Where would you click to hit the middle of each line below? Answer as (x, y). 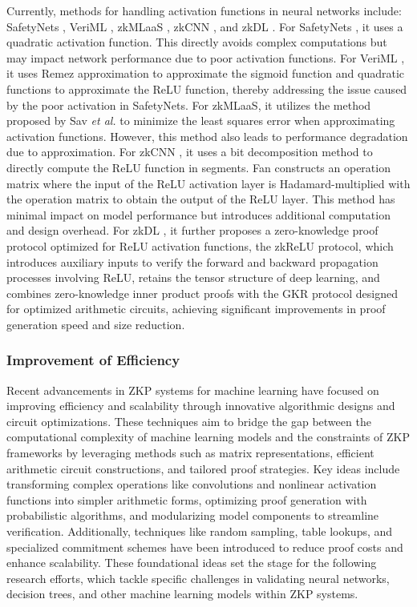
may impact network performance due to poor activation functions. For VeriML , (206, 57)
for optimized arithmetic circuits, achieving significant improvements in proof (196, 309)
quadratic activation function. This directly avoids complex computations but (197, 42)
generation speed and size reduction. (96, 324)
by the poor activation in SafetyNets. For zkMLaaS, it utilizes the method (189, 105)
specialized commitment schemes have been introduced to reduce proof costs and (205, 547)
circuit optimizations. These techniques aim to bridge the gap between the (189, 421)
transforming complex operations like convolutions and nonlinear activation (192, 484)
